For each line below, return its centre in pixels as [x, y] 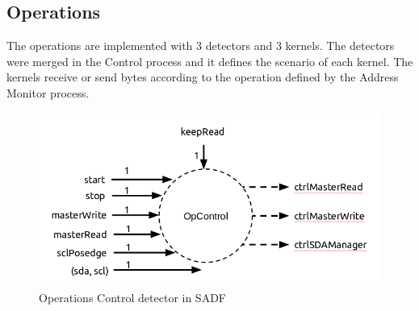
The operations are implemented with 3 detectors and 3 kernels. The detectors [201, 46]
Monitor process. [48, 92]
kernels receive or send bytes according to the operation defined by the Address [203, 77]
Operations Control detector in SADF [132, 297]
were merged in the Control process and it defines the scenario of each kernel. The [210, 61]
